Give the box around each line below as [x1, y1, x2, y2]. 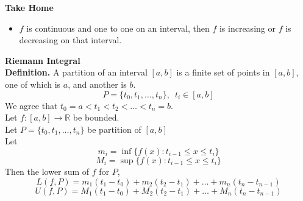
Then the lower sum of [5, 164, 90, 177]
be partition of [87, 122, 141, 135]
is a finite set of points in [176, 66, 270, 79]
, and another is [68, 77, 127, 90]
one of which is [5, 77, 61, 90]
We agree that [5, 99, 58, 111]
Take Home [5, 1, 54, 13]
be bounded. [73, 111, 119, 124]
